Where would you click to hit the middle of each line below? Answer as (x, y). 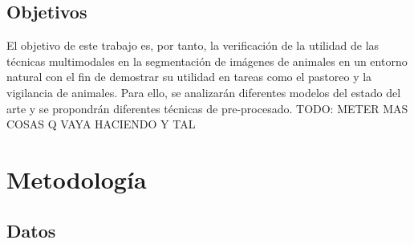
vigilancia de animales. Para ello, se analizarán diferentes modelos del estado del (204, 92)
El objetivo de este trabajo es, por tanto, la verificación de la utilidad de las (193, 45)
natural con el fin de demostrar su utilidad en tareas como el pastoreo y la (189, 77)
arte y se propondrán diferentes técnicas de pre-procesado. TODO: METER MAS (207, 108)
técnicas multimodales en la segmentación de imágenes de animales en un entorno (207, 61)
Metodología (77, 179)
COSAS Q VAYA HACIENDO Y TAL (101, 124)
